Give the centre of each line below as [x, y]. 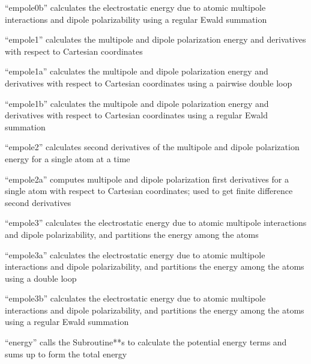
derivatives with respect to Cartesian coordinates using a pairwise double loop [149, 83]
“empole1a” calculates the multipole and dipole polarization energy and [137, 71]
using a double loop [41, 278]
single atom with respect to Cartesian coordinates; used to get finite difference [149, 191]
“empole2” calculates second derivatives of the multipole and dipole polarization [152, 147]
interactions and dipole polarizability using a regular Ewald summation [136, 19]
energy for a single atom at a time [68, 158]
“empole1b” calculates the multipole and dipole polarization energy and [137, 103]
